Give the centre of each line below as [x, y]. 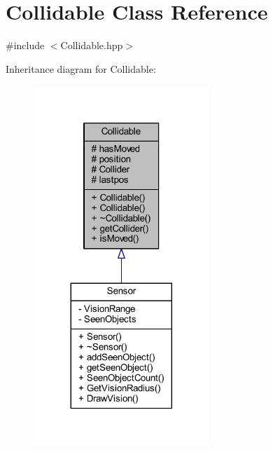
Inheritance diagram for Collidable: [81, 68]
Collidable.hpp [92, 45]
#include [25, 45]
